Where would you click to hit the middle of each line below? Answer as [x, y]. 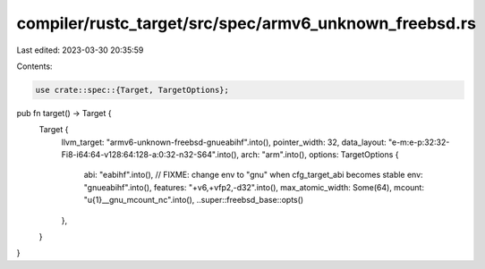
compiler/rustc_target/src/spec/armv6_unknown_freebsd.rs [246, 23]
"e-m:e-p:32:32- [419, 142]
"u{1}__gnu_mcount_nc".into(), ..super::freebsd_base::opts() [194, 200]
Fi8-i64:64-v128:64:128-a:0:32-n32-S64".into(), [150, 155]
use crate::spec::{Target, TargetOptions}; [132, 90]
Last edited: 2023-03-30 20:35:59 [80, 50]
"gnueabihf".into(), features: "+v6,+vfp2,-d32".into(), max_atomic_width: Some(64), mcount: [254, 187]
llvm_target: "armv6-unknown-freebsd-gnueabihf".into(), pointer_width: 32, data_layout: [224, 142]
